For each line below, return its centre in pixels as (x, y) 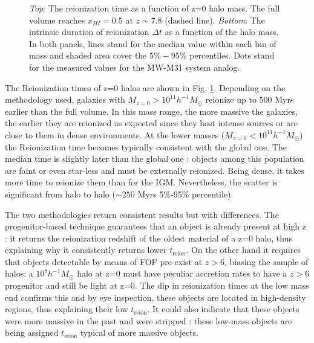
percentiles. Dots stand (232, 55)
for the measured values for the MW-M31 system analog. (135, 67)
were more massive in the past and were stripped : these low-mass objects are (149, 320)
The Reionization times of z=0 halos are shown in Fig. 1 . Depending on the (145, 87)
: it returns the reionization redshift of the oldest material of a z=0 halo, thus (149, 238)
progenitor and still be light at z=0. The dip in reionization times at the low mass (157, 285)
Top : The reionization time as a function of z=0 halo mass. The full (155, 8)
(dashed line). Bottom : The (215, 20)
